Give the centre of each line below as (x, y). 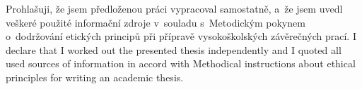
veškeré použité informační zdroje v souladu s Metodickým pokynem (156, 22)
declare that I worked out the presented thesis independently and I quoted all (174, 49)
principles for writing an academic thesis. (95, 77)
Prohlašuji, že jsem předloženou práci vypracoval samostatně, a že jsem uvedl (174, 8)
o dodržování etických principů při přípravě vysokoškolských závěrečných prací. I (181, 36)
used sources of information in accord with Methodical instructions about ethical (181, 63)
